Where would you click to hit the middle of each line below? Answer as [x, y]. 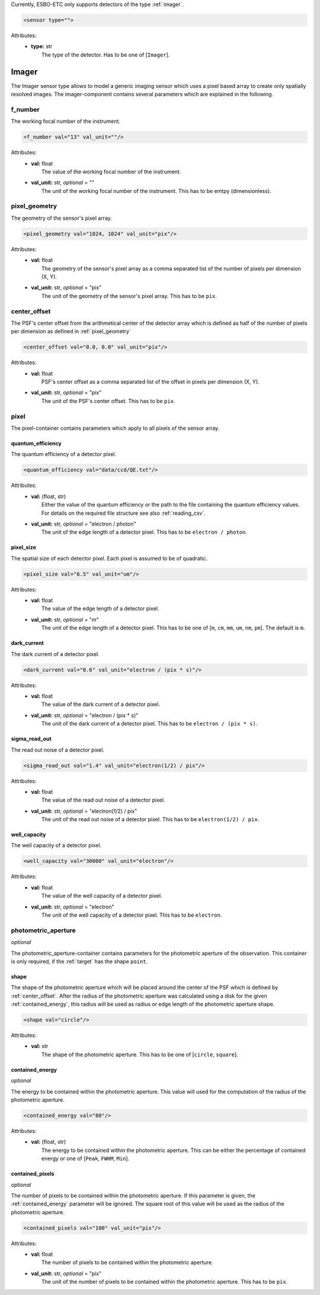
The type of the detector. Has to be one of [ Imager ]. [106, 55]
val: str [40, 1046]
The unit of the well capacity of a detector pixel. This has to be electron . [132, 915]
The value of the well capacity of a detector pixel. [102, 896]
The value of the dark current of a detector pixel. [101, 704]
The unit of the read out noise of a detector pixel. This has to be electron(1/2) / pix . [151, 819]
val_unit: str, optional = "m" [65, 619]
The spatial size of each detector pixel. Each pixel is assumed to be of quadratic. [109, 558]
